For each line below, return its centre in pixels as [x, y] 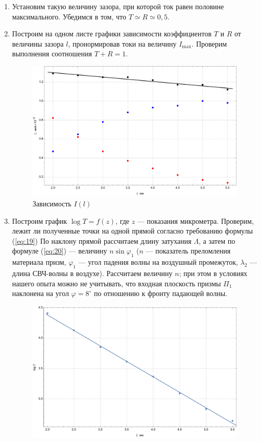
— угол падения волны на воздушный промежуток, [158, 262]
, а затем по [217, 240]
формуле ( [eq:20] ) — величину [60, 251]
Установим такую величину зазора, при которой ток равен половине [118, 6]
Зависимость [52, 203]
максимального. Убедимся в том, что [69, 16]
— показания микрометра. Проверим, [195, 220]
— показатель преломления [188, 251]
